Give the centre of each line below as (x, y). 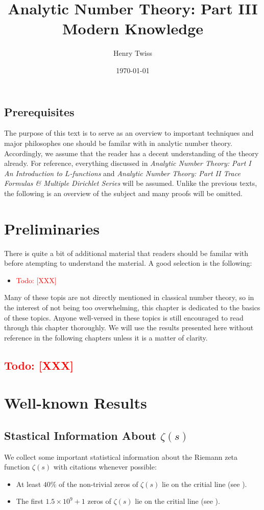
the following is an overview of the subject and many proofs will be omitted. (123, 193)
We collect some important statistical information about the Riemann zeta (121, 456)
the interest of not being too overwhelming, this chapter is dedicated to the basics (132, 307)
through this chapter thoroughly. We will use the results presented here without (129, 327)
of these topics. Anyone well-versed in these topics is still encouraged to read (124, 317)
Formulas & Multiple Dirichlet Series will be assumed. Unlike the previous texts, (131, 183)
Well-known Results (76, 403)
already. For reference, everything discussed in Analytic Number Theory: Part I (128, 163)
